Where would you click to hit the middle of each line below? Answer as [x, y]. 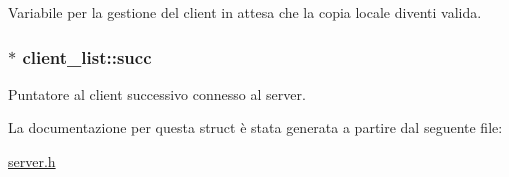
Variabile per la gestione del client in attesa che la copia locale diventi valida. [245, 12]
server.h [32, 161]
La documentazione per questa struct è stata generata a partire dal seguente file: [255, 127]
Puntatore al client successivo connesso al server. [157, 93]
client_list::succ [87, 56]
